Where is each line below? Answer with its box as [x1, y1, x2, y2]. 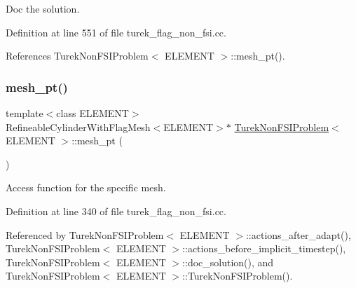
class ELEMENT [56, 106, 129, 120]
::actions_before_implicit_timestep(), [182, 241, 346, 256]
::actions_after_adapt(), [245, 227, 351, 242]
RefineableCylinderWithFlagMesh [6, 119, 151, 134]
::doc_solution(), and [182, 254, 274, 269]
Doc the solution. [6, 1, 80, 15]
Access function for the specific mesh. [6, 180, 166, 195]
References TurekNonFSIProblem [6, 48, 149, 63]
